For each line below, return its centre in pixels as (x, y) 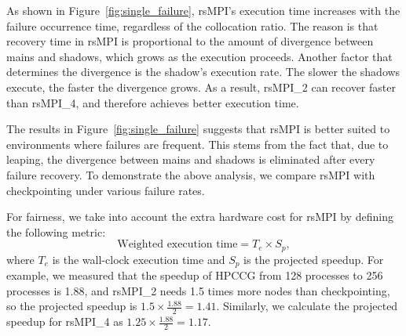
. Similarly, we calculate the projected (307, 306)
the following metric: (56, 231)
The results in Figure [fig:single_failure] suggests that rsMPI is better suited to (198, 129)
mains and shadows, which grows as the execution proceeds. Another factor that (199, 56)
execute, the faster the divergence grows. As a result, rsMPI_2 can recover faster (201, 87)
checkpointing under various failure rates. (106, 190)
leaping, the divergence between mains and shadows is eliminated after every (191, 159)
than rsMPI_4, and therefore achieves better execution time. (153, 102)
